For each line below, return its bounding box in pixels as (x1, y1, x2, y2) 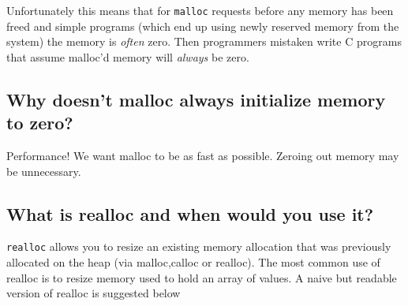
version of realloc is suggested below (6, 285, 181, 301)
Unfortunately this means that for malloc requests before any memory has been (6, 2, 394, 18)
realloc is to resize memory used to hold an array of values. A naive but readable (6, 269, 397, 285)
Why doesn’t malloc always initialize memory (6, 87, 386, 111)
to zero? (6, 110, 73, 135)
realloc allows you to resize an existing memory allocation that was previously (6, 238, 391, 255)
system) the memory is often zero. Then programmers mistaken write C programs (6, 33, 402, 50)
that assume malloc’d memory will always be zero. (6, 48, 249, 65)
